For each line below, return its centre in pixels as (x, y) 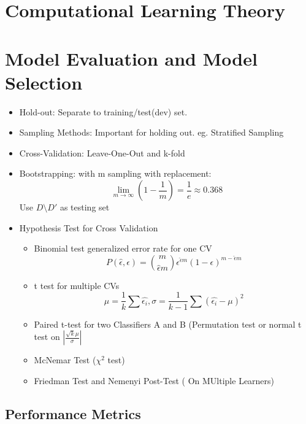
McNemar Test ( (65, 360)
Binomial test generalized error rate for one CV (123, 248)
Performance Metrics (73, 413)
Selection (44, 82)
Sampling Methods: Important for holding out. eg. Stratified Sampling (151, 132)
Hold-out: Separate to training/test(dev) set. (103, 111)
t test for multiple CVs (77, 285)
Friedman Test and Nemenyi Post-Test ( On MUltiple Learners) (154, 380)
